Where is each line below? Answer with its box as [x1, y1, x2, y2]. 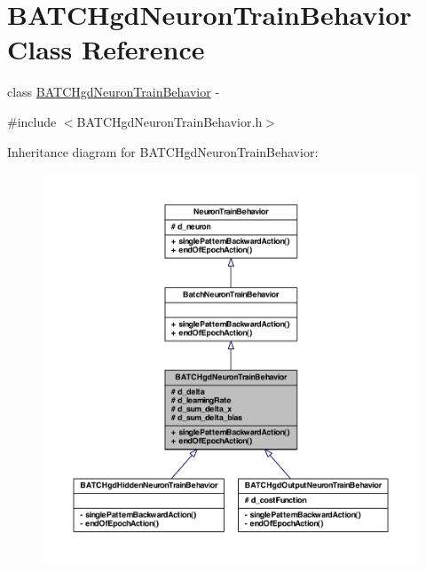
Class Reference [7, 31, 205, 67]
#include [7, 112, 57, 130]
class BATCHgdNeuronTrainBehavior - [7, 82, 220, 101]
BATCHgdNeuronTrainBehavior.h [76, 112, 263, 130]
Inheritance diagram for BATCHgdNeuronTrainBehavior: [7, 142, 319, 160]
